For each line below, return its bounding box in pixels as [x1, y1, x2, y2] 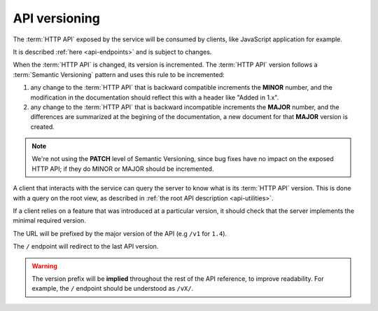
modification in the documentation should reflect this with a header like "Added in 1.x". [30, 93, 279, 102]
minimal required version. [13, 216, 87, 225]
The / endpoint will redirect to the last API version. [13, 242, 159, 251]
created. [30, 123, 55, 131]
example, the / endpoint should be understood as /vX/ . [31, 284, 194, 293]
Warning [31, 261, 57, 270]
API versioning [13, 11, 101, 26]
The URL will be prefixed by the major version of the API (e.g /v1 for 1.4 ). [13, 229, 227, 237]
